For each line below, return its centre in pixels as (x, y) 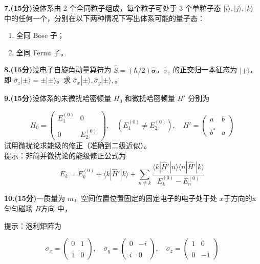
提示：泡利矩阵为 (33, 225)
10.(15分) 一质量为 (35, 198)
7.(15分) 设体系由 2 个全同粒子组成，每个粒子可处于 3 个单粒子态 (113, 8)
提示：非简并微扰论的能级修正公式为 (65, 155)
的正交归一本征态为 (205, 69)
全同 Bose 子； (40, 35)
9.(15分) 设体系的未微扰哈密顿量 (58, 98)
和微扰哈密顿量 (150, 98)
